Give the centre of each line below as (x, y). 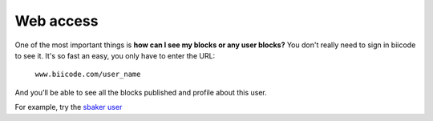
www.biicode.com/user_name (88, 75)
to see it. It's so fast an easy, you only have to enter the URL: (115, 55)
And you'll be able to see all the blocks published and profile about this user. (141, 92)
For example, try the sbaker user (69, 107)
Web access (57, 21)
